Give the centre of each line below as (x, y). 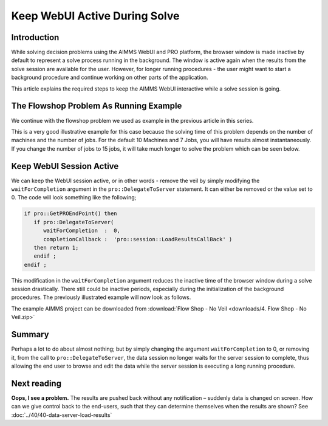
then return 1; (56, 247)
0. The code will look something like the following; (74, 198)
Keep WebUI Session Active (65, 166)
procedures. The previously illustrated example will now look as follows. (101, 297)
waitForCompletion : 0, (82, 231)
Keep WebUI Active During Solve (95, 16)
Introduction (35, 37)
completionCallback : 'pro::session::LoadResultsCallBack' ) (138, 239)
